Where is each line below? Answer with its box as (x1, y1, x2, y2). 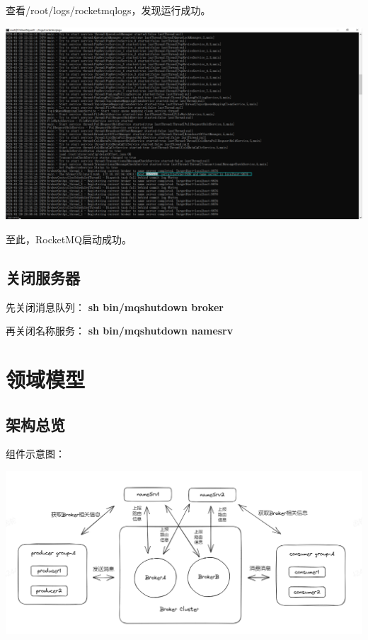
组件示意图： (6, 446, 65, 461)
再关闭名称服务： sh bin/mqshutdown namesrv (6, 323, 234, 338)
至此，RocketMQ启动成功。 (6, 231, 132, 246)
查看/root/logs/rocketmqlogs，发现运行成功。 (6, 3, 211, 17)
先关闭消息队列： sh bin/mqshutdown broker (6, 299, 224, 314)
